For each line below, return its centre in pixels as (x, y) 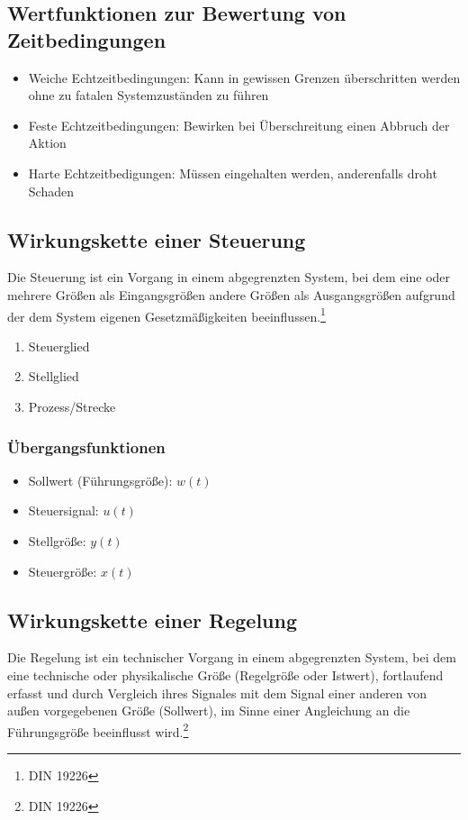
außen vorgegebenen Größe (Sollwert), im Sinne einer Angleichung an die (209, 711)
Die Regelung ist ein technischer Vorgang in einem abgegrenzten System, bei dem (232, 657)
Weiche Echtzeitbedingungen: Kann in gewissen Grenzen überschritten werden (244, 77)
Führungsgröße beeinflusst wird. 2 (98, 730)
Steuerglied (59, 346)
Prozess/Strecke (72, 406)
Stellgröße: (57, 540)
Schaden (51, 191)
